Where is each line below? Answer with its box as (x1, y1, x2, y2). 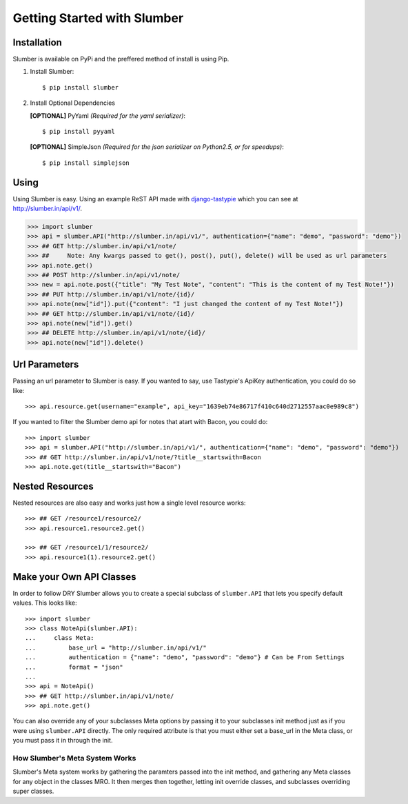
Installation (12, 37, 62, 48)
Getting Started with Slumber (12, 10, 184, 26)
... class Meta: (25, 634, 94, 642)
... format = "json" (25, 663, 123, 671)
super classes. (12, 787, 54, 796)
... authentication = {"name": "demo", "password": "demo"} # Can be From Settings (25, 654, 345, 661)
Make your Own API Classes (12, 571, 137, 583)
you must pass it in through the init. (12, 736, 113, 745)
